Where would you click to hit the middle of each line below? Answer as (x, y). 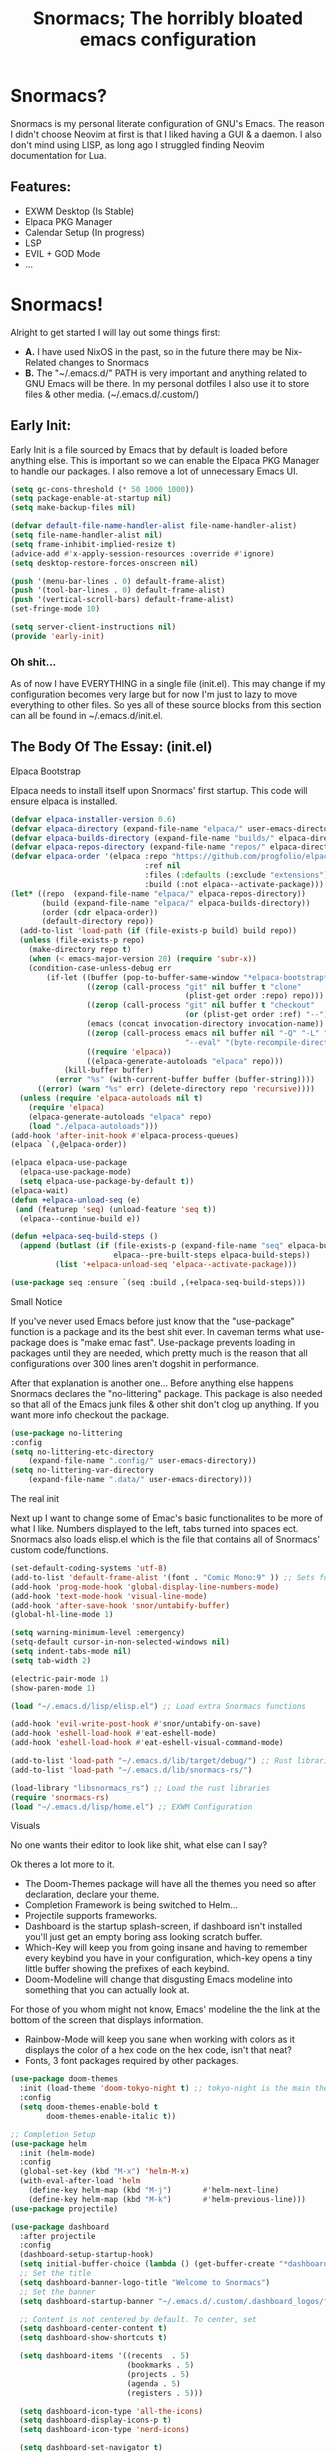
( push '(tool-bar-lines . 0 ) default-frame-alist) (118, 590)
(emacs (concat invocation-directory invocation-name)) (205, 1024)
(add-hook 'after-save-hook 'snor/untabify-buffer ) (120, 1605)
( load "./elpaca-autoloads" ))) (93, 1126)
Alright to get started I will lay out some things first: (115, 332)
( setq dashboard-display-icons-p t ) (95, 2420)
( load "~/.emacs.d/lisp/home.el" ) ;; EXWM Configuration (131, 1807)
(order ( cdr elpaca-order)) (100, 912)
